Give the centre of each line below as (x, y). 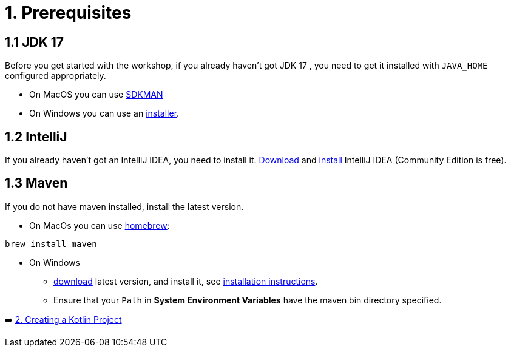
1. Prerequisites (68, 13)
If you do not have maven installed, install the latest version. (124, 206)
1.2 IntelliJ (36, 137)
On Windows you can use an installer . (104, 113)
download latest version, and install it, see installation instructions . (186, 281)
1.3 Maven (36, 183)
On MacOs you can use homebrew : (100, 225)
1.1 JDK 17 (34, 42)
